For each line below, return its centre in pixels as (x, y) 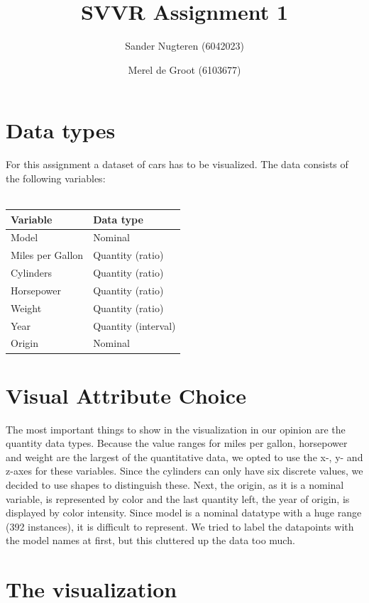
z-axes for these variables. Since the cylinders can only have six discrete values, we (184, 471)
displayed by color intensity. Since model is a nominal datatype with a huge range (184, 513)
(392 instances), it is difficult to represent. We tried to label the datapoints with (180, 526)
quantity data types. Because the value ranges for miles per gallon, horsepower (177, 443)
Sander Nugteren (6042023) (184, 46)
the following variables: (56, 178)
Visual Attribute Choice (126, 395)
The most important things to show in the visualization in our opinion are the (176, 429)
